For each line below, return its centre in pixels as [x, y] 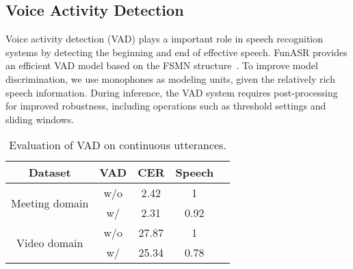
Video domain [50, 242]
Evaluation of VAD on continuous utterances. [118, 145]
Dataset [50, 172]
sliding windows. [40, 119]
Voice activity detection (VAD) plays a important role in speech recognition [165, 39]
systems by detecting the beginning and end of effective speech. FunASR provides [176, 52]
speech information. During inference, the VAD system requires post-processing [172, 92]
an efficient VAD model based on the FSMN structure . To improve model [162, 65]
